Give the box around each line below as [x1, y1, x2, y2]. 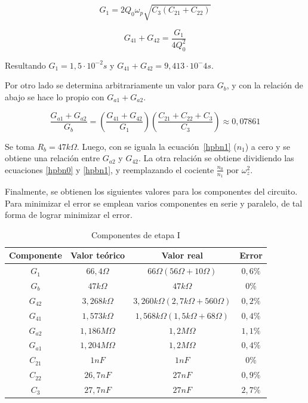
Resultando [5, 59, 46, 71]
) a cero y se [245, 140, 290, 152]
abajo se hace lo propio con [5, 90, 104, 103]
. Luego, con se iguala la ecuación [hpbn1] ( [76, 140, 237, 152]
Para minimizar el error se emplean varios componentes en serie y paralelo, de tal [5, 196, 303, 209]
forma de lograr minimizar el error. [5, 208, 133, 221]
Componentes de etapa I [91, 228, 180, 241]
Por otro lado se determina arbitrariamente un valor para [5, 79, 214, 91]
